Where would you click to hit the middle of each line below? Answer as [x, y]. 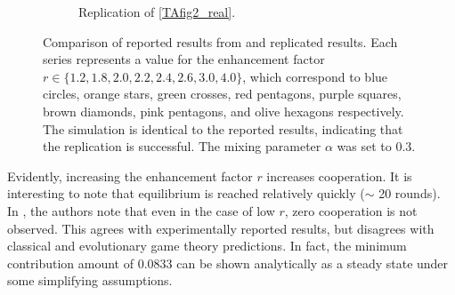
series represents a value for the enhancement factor [184, 59]
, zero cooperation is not [351, 210]
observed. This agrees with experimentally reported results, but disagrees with [221, 228]
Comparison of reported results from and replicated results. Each [220, 41]
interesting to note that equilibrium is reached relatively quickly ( [186, 193]
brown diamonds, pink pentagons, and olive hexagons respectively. [223, 111]
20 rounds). [410, 193]
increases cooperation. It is [339, 175]
